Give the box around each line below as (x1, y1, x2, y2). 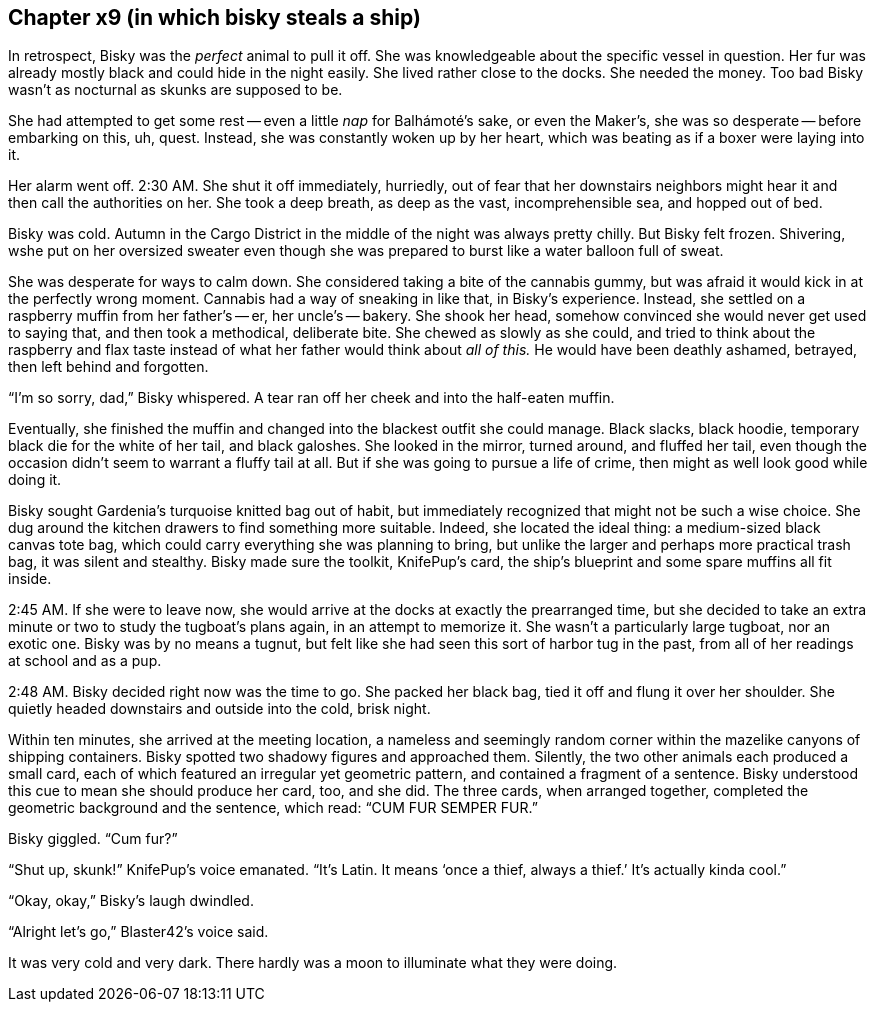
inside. (8, 570, 52, 588)
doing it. (8, 471, 62, 489)
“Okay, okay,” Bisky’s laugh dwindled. (8, 892, 254, 910)
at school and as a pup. (8, 652, 162, 670)
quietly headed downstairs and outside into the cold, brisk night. (8, 700, 431, 718)
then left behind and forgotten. (8, 358, 209, 376)
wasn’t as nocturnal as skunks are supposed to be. (8, 81, 343, 99)
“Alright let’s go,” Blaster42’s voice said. (8, 923, 269, 941)
